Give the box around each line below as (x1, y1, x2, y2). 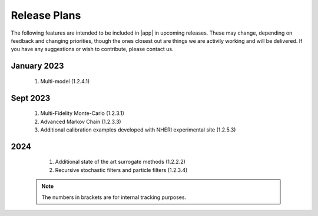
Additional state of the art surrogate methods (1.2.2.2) (55, 158, 185, 166)
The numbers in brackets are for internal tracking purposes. (41, 194, 187, 201)
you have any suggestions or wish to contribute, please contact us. (11, 46, 174, 53)
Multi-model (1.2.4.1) (40, 77, 90, 85)
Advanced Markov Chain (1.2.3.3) (40, 118, 121, 125)
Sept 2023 (11, 93, 51, 103)
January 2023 (11, 61, 64, 71)
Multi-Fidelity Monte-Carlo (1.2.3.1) (40, 110, 125, 117)
